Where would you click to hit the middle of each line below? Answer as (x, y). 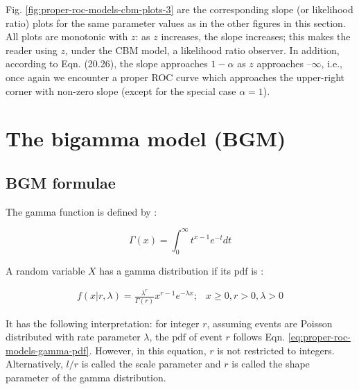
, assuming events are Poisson (270, 323)
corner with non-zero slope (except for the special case (121, 90)
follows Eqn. (259, 337)
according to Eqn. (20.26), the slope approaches (107, 63)
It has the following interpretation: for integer (103, 323)
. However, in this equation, (148, 350)
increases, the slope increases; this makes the (256, 36)
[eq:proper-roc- (319, 337)
